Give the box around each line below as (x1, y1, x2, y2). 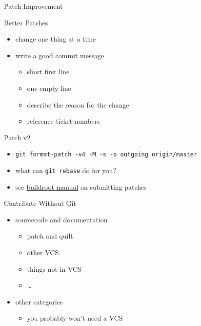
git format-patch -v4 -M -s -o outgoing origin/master (15, 151, 198, 158)
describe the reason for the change (27, 99, 129, 109)
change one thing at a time (15, 34, 96, 44)
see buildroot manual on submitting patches (15, 181, 147, 192)
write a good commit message (15, 50, 104, 60)
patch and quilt (27, 231, 73, 241)
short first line (27, 66, 70, 77)
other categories (15, 296, 63, 306)
